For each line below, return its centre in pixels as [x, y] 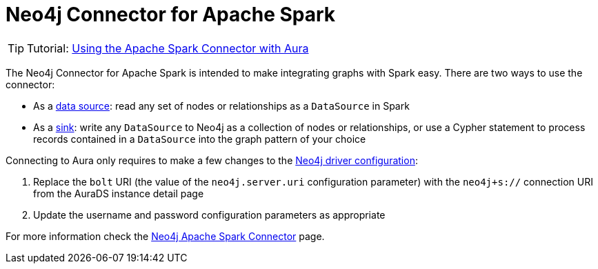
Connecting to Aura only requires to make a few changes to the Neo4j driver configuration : [212, 160]
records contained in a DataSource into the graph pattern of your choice [200, 139]
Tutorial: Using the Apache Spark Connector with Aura [168, 48]
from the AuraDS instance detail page [119, 193]
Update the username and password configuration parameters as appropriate [209, 215]
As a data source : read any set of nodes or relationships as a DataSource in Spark [221, 106]
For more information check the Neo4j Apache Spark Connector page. [165, 236]
